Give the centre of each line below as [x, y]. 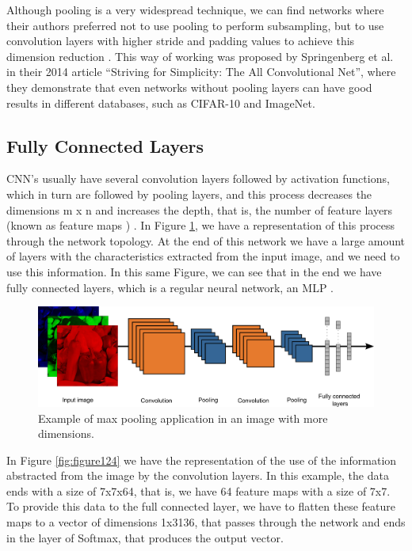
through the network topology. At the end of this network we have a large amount [206, 240]
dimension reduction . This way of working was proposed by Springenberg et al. [200, 56]
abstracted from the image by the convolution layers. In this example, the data [198, 475]
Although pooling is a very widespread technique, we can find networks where [195, 9]
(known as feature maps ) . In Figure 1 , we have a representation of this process [201, 225]
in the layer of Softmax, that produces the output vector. [145, 537]
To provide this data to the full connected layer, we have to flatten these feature [201, 506]
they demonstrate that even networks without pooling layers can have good [189, 87]
